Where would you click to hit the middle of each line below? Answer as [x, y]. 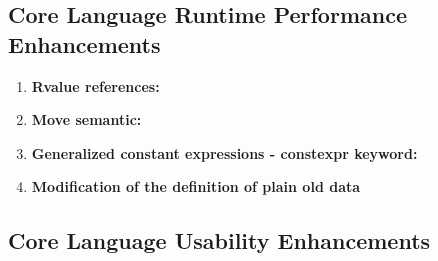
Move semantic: [86, 119]
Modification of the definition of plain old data [196, 186]
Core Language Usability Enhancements [219, 240]
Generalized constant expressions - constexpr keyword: [224, 152]
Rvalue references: [95, 85]
